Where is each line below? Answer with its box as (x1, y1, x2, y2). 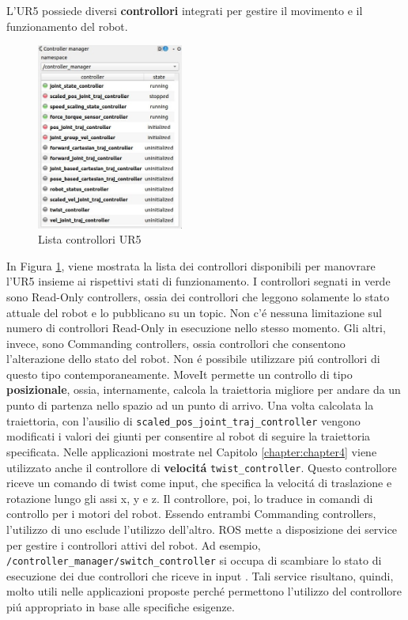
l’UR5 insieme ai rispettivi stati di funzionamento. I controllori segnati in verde (6, 273, 391, 289)
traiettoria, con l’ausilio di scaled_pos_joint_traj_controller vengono (6, 412, 361, 429)
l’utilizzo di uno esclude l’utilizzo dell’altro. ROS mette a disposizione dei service (6, 520, 398, 537)
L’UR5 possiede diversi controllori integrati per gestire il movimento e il (6, 2, 363, 18)
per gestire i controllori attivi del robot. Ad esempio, (6, 536, 261, 553)
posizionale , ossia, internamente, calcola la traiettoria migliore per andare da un (6, 381, 401, 398)
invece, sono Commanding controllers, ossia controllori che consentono (6, 335, 346, 351)
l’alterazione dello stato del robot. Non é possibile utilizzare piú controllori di (6, 350, 380, 367)
